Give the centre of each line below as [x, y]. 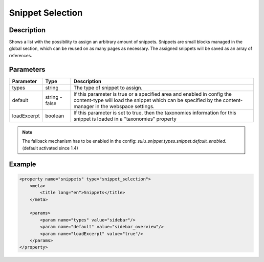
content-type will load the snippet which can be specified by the [148, 100]
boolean [55, 116]
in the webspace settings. [125, 106]
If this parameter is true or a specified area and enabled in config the [153, 94]
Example [22, 164]
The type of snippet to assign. [108, 87]
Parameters [27, 69]
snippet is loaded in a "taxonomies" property [125, 119]
